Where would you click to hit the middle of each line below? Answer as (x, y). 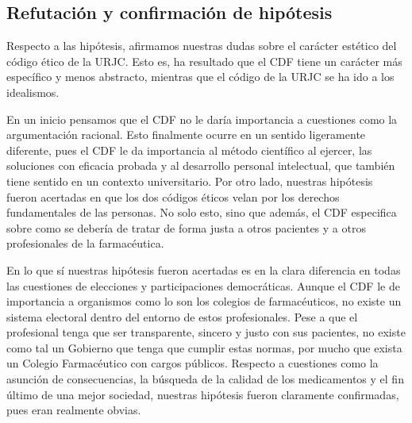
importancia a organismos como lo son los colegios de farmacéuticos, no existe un (204, 301)
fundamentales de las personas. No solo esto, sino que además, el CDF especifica (202, 212)
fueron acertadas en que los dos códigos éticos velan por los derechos (173, 196)
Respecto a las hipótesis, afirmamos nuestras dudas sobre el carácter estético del (202, 46)
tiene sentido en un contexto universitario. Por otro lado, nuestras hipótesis (190, 181)
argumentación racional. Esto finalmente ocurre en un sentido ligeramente (186, 135)
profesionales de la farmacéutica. (85, 243)
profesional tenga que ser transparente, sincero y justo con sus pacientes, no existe (206, 332)
